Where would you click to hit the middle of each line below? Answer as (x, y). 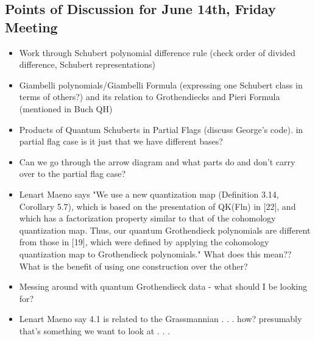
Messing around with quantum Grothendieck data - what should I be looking (163, 286)
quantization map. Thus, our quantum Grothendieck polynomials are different (165, 230)
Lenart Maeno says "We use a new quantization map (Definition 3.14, (149, 194)
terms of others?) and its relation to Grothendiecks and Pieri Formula (150, 97)
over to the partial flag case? (73, 174)
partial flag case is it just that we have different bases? (121, 141)
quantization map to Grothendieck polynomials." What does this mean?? (155, 253)
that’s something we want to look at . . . (94, 330)
